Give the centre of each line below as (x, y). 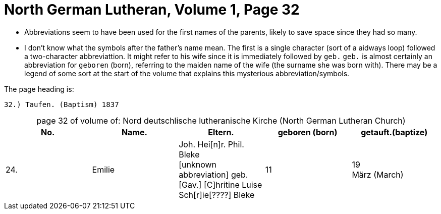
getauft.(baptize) (394, 132)
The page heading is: (39, 89)
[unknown (198, 164)
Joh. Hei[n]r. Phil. (211, 144)
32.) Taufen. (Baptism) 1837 (62, 104)
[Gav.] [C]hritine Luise (220, 184)
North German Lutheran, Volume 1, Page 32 (152, 10)
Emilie (103, 169)
